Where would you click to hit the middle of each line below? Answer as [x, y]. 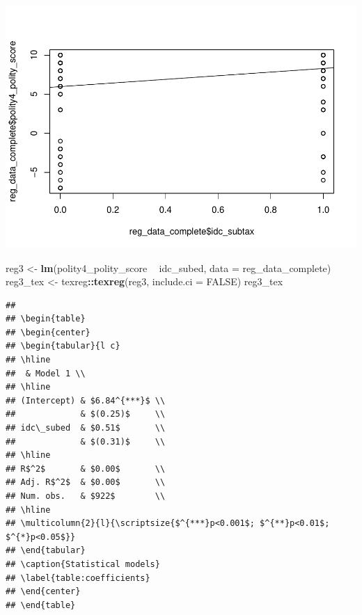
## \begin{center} [48, 332]
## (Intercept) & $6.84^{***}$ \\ [86, 400]
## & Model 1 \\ [46, 373]
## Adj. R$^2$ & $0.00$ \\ [86, 482]
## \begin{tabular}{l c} [63, 346]
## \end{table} [41, 605]
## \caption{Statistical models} [83, 564]
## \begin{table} [46, 319]
